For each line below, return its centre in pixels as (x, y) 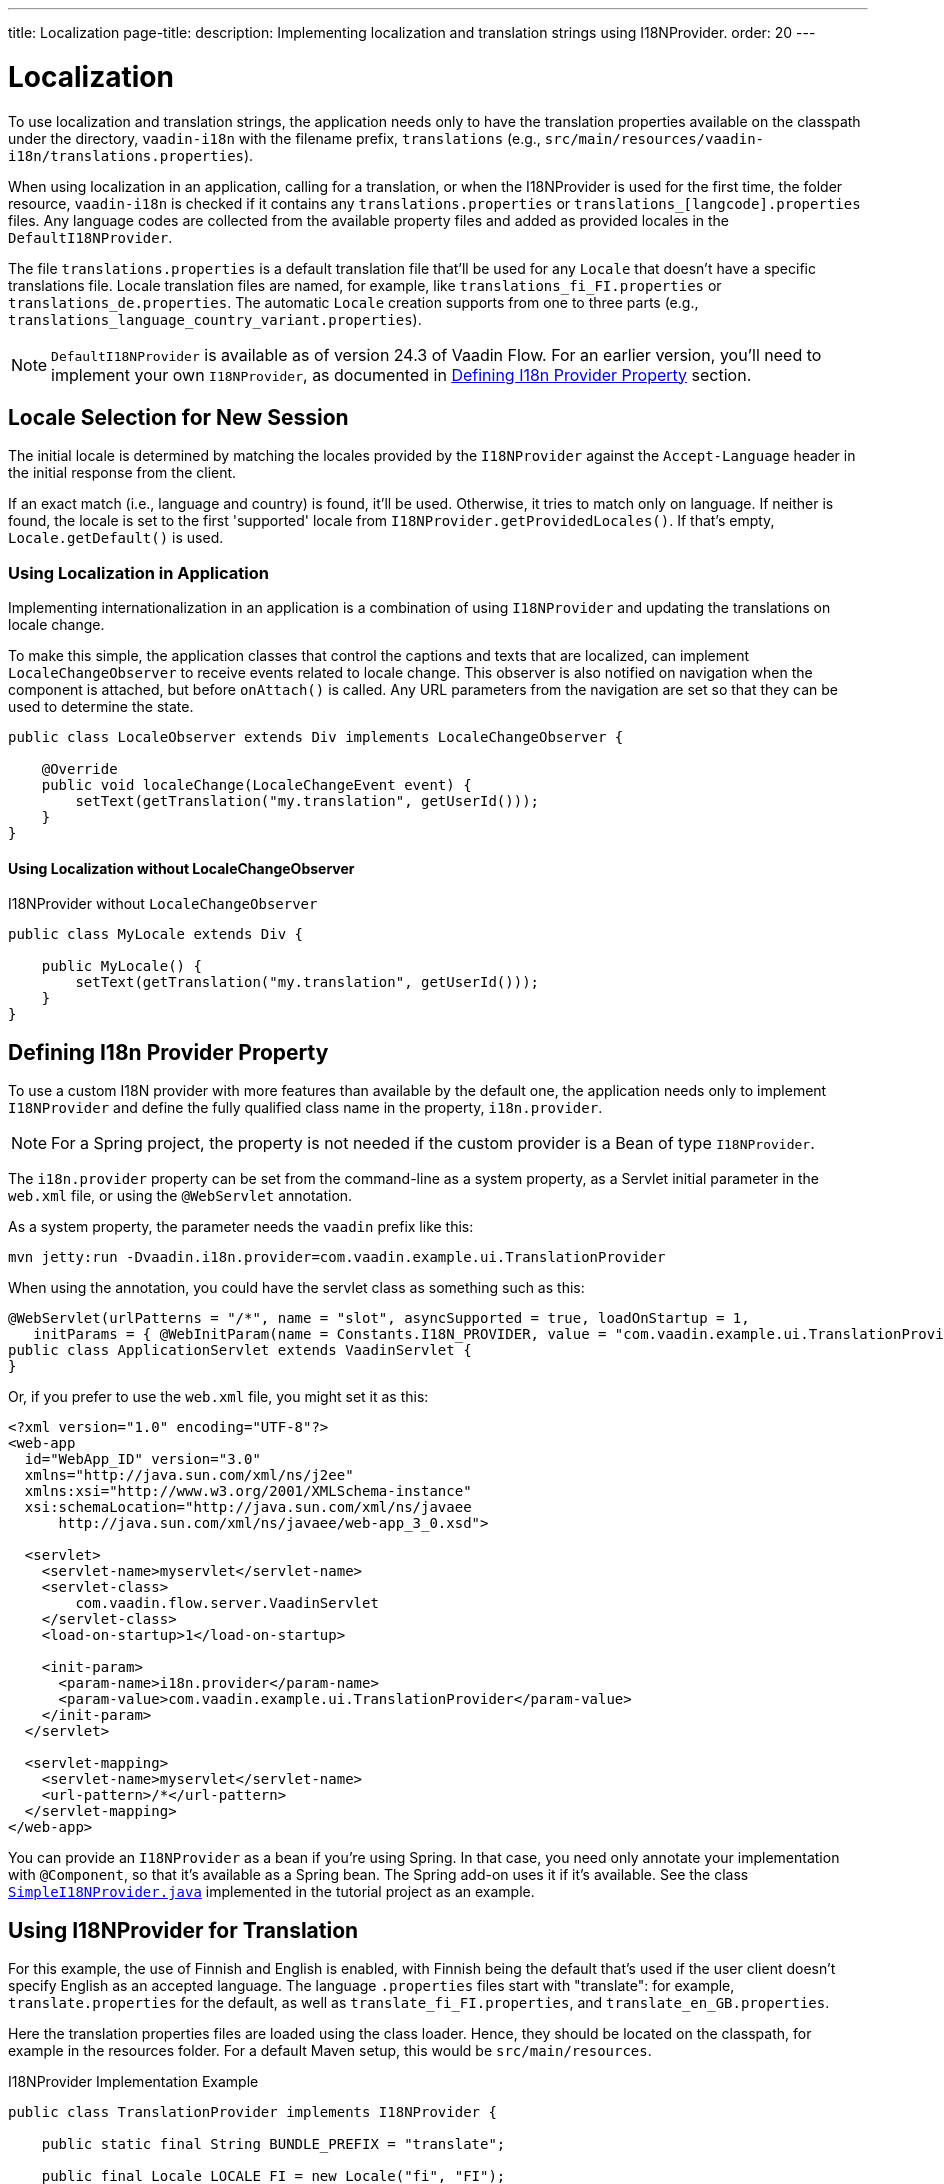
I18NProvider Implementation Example (133, 2081)
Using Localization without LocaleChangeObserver (181, 868)
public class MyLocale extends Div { (156, 934)
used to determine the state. (101, 707)
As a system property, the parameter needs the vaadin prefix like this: (241, 1227)
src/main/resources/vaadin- (654, 138)
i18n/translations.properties (126, 155)
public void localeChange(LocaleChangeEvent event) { (256, 785)
